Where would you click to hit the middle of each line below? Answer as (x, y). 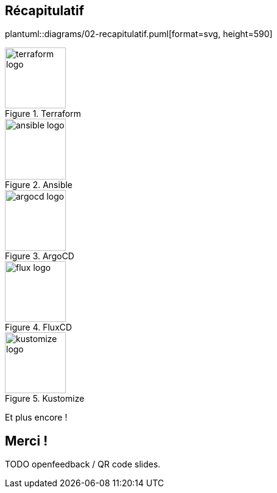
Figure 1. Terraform (43, 114)
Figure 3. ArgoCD (40, 256)
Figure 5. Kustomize (45, 399)
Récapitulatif (45, 11)
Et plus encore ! (36, 418)
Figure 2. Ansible (39, 185)
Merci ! (26, 441)
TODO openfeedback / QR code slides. (83, 464)
